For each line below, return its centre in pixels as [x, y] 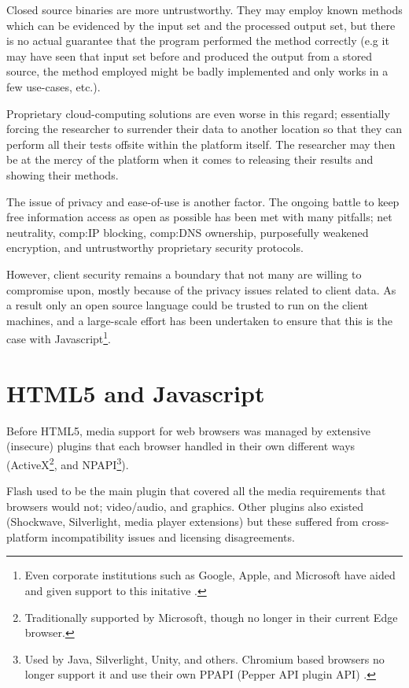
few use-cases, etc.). [53, 86]
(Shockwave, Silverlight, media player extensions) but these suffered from [182, 522]
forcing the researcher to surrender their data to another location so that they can [204, 129]
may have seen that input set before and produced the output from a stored [190, 55]
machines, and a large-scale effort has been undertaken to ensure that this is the [199, 320]
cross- [376, 522]
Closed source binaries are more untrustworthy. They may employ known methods [204, 9]
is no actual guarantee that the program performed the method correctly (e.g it [198, 41]
